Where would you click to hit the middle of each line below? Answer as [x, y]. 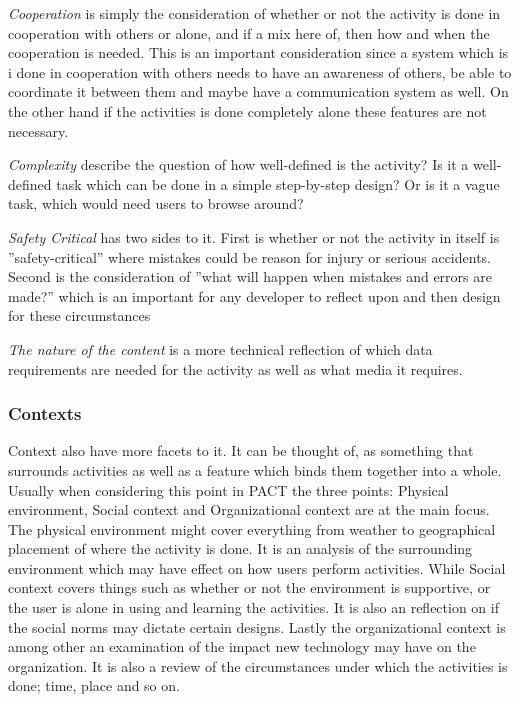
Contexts [45, 413]
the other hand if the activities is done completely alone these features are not [247, 110]
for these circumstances [79, 315]
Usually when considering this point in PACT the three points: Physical [228, 489]
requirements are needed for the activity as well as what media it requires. [235, 368]
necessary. [38, 130]
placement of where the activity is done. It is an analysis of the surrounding [240, 548]
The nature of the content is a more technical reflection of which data [220, 348]
